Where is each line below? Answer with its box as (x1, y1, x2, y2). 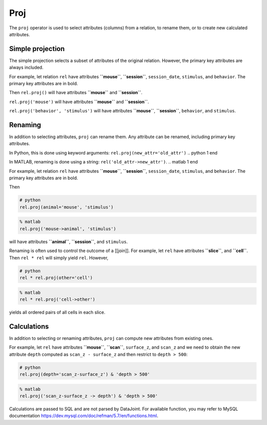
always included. (9, 64, 44, 70)
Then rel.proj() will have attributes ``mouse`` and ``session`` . (9, 90, 143, 96)
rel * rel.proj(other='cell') (19, 275, 93, 280)
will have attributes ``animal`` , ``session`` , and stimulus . (9, 238, 128, 245)
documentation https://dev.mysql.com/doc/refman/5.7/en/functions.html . (9, 413, 158, 419)
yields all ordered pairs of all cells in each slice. (9, 309, 106, 315)
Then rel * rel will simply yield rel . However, (9, 255, 109, 261)
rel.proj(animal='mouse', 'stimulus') (19, 204, 114, 210)
